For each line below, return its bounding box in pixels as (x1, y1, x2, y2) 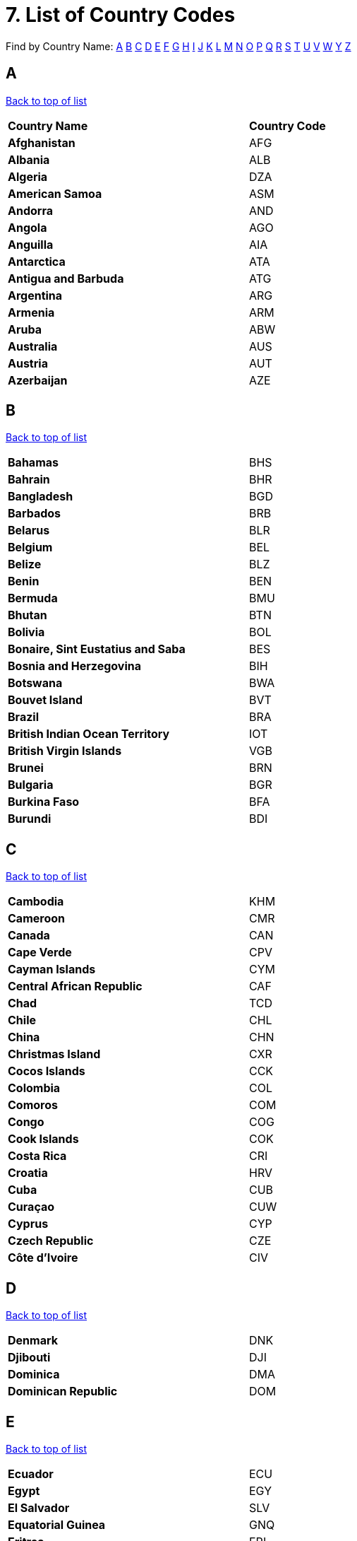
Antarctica (8, 254, 66, 269)
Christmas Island (8, 1047, 101, 1062)
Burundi (8, 811, 52, 826)
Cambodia (8, 894, 64, 909)
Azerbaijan (8, 373, 68, 387)
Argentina (8, 288, 63, 303)
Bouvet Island (8, 693, 83, 708)
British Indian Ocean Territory (8, 727, 170, 742)
